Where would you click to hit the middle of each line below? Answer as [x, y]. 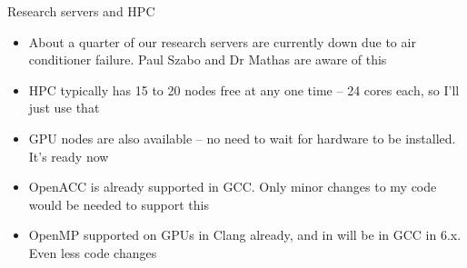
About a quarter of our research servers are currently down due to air [222, 41]
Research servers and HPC [81, 11]
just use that [64, 108]
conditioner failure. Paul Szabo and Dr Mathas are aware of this [208, 60]
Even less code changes [93, 252]
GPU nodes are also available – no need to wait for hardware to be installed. [242, 138]
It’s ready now [69, 156]
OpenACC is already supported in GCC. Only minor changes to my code [233, 187]
